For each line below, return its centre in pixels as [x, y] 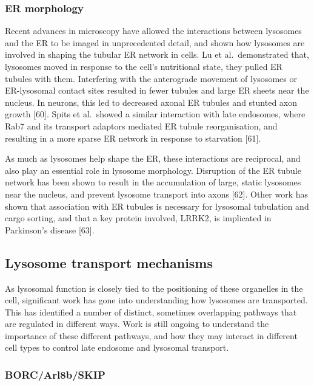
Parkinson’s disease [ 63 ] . [50, 229]
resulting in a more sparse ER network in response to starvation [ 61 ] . [133, 138]
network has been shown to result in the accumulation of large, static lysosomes [153, 182]
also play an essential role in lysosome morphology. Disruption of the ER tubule [153, 170]
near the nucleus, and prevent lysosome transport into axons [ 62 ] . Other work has [157, 194]
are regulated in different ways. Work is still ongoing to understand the [137, 324]
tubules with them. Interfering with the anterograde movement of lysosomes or [151, 78]
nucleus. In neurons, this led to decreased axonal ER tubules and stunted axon [151, 102]
